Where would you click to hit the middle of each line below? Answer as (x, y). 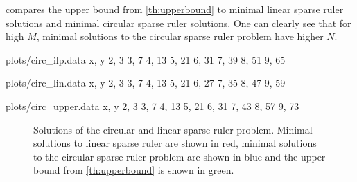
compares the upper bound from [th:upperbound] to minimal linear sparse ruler (175, 9)
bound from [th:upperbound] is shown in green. (134, 170)
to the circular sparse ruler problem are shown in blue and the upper (180, 156)
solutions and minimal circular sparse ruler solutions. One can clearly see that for (178, 22)
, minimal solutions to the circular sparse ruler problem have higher (180, 36)
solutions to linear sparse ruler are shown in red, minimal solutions (175, 143)
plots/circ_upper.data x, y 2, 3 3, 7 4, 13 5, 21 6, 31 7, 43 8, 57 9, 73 (153, 106)
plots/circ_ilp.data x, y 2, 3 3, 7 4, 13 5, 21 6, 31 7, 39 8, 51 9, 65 (146, 59)
